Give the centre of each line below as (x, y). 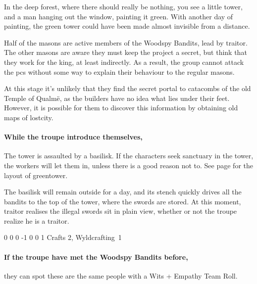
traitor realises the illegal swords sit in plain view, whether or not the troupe (121, 211)
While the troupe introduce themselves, (73, 137)
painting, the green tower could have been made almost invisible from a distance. (127, 26)
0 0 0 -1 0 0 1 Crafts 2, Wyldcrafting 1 (63, 237)
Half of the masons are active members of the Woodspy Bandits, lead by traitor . (126, 42)
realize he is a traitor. (37, 220)
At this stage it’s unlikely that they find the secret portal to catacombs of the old (128, 88)
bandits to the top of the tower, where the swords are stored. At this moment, (123, 201)
